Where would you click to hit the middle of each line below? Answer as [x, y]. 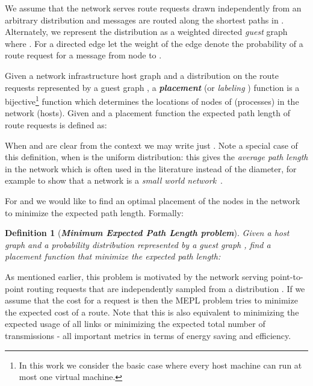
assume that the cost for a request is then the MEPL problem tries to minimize [151, 300]
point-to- [287, 276]
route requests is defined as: [56, 125]
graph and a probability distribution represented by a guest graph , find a [138, 244]
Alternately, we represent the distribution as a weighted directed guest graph [146, 32]
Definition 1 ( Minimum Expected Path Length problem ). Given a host [147, 233]
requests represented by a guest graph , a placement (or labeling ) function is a [152, 87]
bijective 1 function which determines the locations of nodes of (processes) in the [152, 100]
